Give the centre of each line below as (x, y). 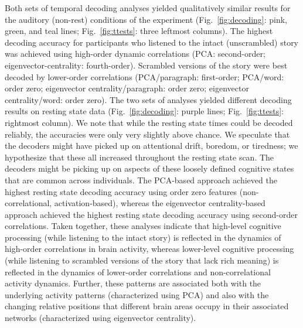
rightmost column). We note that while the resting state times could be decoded (149, 122)
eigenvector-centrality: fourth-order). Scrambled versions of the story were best (146, 65)
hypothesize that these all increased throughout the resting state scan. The (139, 157)
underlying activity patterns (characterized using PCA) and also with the (137, 294)
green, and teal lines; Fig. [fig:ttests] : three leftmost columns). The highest (139, 31)
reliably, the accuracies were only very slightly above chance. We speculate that (147, 134)
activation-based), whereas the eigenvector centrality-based (160, 203)
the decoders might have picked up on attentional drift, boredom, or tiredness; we (151, 146)
